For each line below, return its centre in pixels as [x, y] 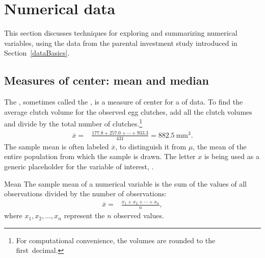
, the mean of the [220, 146]
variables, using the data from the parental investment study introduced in [121, 43]
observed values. [139, 215]
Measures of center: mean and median [107, 80]
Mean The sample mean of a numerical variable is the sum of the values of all [125, 183]
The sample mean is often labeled [57, 146]
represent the [84, 215]
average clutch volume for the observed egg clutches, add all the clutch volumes [128, 111]
